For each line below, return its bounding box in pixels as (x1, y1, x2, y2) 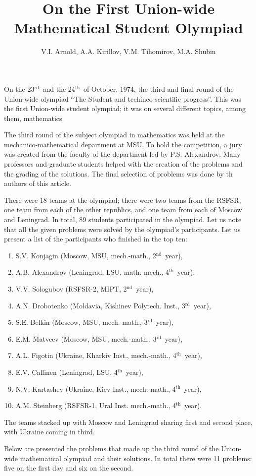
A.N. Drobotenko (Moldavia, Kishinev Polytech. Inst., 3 (15, 300, 185, 310)
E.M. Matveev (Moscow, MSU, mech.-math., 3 (15, 333, 157, 344)
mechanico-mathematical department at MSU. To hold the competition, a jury (4, 139, 242, 149)
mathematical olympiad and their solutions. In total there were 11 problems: (20, 453, 252, 463)
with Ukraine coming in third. (4, 426, 95, 437)
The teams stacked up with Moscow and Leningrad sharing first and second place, (4, 416, 253, 427)
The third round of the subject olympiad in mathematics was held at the (4, 129, 225, 140)
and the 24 (43, 83, 75, 94)
